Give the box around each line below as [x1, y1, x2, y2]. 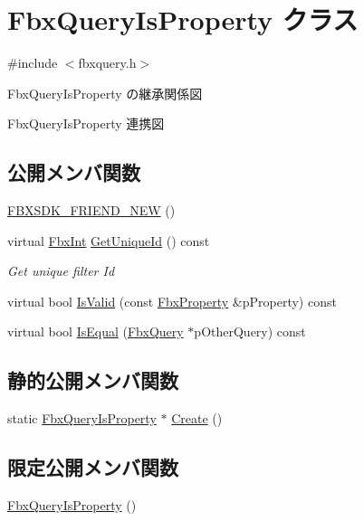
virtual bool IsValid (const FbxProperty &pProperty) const [7, 291, 337, 310]
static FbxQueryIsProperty [7, 409, 157, 428]
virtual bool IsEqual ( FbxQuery [7, 322, 184, 341]
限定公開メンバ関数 [7, 453, 178, 481]
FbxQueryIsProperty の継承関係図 [7, 83, 203, 102]
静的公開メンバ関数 [7, 366, 178, 394]
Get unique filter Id [7, 261, 115, 280]
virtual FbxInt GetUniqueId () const [7, 231, 210, 250]
